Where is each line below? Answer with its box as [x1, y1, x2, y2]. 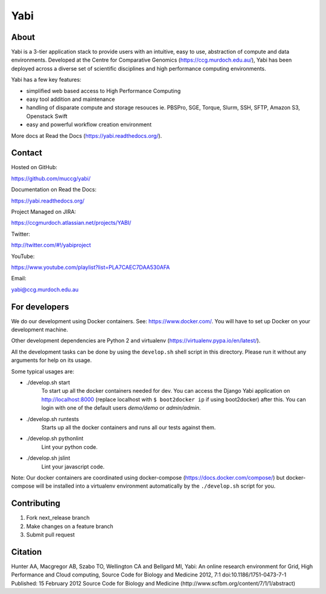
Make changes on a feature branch [26, 523, 114, 530]
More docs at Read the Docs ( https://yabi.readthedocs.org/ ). [11, 132, 162, 139]
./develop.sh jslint [26, 454, 71, 462]
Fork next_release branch [26, 514, 90, 521]
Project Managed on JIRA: [11, 208, 77, 216]
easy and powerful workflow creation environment [26, 121, 152, 128]
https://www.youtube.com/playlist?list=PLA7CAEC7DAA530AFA [11, 263, 170, 271]
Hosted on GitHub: [11, 164, 57, 171]
